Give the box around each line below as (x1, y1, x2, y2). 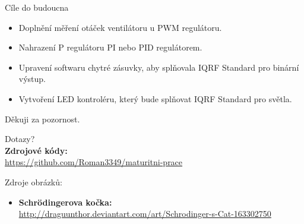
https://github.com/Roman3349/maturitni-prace (5, 156, 183, 168)
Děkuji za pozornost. (5, 112, 80, 125)
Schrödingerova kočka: (18, 195, 112, 208)
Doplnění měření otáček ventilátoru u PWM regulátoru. (18, 21, 222, 33)
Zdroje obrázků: (5, 175, 62, 188)
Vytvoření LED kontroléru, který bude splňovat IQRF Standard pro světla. (18, 92, 292, 105)
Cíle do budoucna (5, 1, 69, 13)
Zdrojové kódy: (5, 144, 68, 156)
